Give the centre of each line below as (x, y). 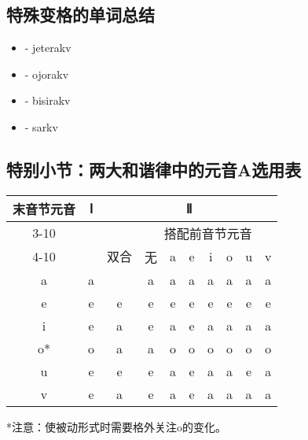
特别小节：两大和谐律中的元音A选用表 (154, 169)
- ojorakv (47, 74)
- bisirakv (48, 100)
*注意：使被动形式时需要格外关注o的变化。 (116, 426)
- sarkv (41, 126)
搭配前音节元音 (208, 233)
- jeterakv (48, 48)
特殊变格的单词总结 (81, 15)
